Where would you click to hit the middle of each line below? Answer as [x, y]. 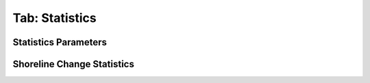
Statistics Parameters [60, 42]
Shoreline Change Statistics [74, 64]
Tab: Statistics [55, 18]
